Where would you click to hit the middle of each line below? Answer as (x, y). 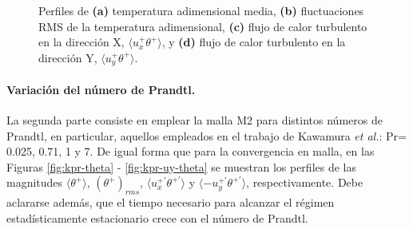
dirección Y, (68, 57)
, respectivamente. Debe (305, 182)
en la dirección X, (81, 42)
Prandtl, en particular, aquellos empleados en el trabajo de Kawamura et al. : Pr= (206, 135)
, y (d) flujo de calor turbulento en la (254, 42)
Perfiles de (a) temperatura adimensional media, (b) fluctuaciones (201, 10)
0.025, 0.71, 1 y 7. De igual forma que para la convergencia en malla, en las (191, 151)
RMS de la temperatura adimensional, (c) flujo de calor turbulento (203, 26)
